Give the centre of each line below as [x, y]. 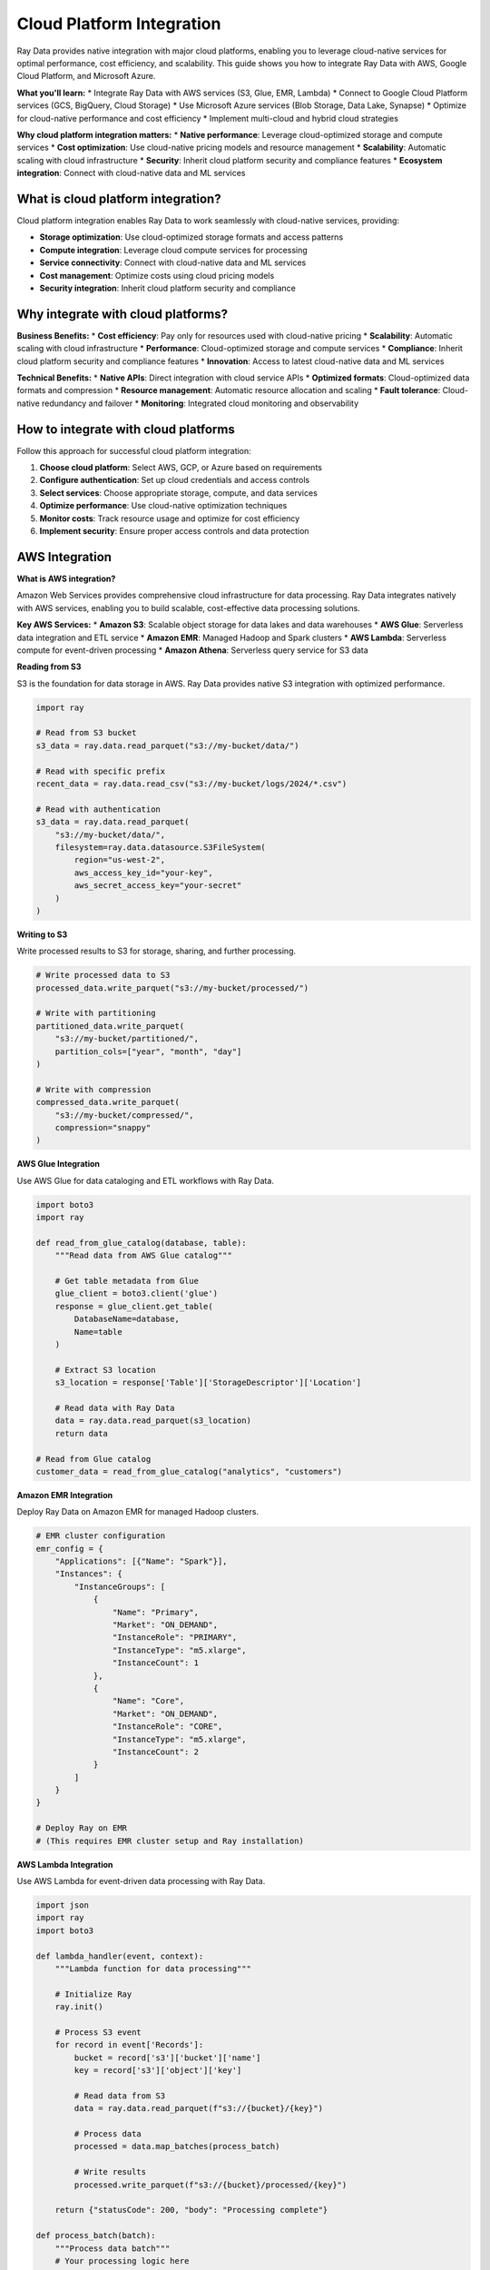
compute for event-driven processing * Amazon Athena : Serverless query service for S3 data [193, 650]
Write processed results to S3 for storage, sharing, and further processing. [157, 951]
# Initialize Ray [93, 1994]
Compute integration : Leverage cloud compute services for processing [173, 250]
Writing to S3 [42, 934]
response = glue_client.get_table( [134, 1306]
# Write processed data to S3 [103, 975]
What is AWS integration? [66, 578]
